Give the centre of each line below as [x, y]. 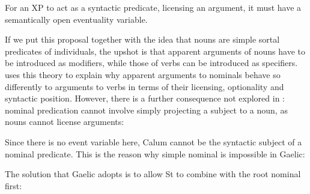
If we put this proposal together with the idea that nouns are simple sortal [142, 39]
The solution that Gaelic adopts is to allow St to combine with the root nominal [153, 174]
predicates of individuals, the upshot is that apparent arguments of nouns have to [155, 51]
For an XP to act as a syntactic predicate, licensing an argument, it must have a [153, 7]
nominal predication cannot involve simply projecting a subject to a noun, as [146, 110]
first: [14, 185]
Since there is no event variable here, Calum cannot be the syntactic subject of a [153, 141]
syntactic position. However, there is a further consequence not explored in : [145, 98]
